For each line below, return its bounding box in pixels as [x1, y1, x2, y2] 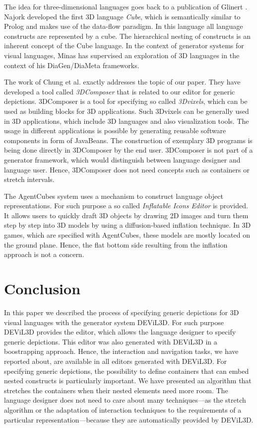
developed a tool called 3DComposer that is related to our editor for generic [4, 86, 235, 96]
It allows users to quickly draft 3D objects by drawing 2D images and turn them [4, 210, 249, 220]
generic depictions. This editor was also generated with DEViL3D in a [4, 336, 217, 346]
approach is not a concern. [4, 249, 84, 259]
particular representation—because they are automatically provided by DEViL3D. [4, 414, 254, 425]
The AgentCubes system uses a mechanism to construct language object [4, 190, 223, 201]
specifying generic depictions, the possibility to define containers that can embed [4, 365, 249, 376]
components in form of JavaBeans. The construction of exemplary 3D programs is [4, 135, 253, 145]
